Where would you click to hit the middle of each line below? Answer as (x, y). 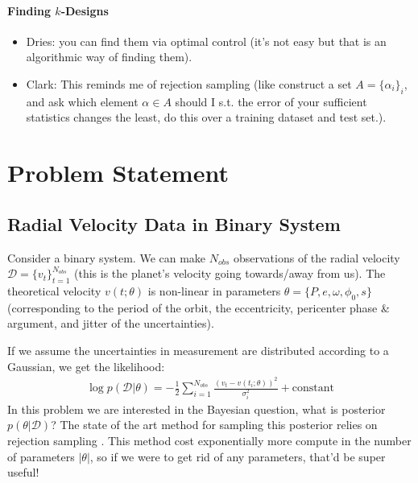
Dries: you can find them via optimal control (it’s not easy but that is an (206, 41)
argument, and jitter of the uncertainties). (111, 323)
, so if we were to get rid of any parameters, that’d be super (238, 456)
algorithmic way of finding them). (109, 57)
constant (313, 388)
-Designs (85, 10)
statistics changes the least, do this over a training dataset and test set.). (206, 117)
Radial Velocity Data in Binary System (174, 223)
